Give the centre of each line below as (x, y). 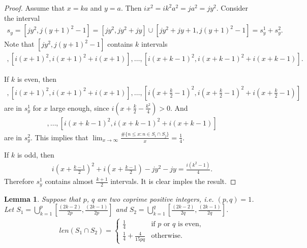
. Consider (232, 8)
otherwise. (167, 236)
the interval (22, 18)
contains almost (69, 181)
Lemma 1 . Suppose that (42, 198)
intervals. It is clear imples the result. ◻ (173, 181)
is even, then (37, 79)
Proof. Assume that (35, 8)
